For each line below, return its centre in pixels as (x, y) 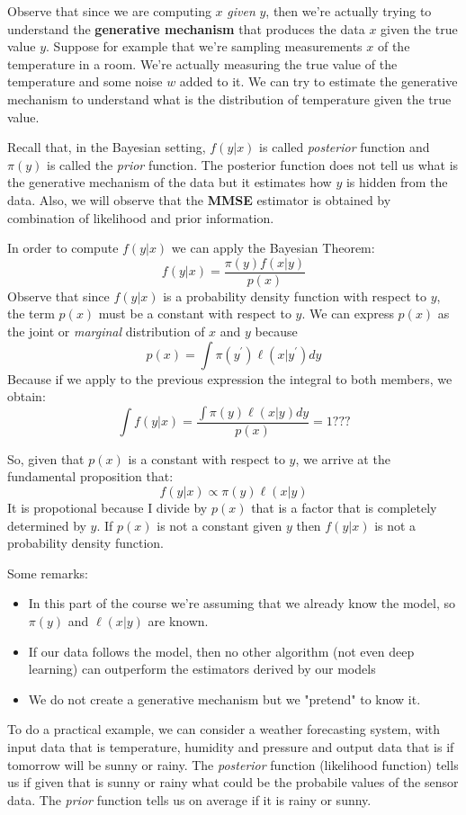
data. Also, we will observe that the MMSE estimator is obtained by (199, 199)
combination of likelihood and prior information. (141, 217)
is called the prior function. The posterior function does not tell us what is (252, 164)
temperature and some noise (85, 81)
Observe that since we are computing (109, 11)
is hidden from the (397, 182)
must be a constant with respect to (195, 313)
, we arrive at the (343, 458)
